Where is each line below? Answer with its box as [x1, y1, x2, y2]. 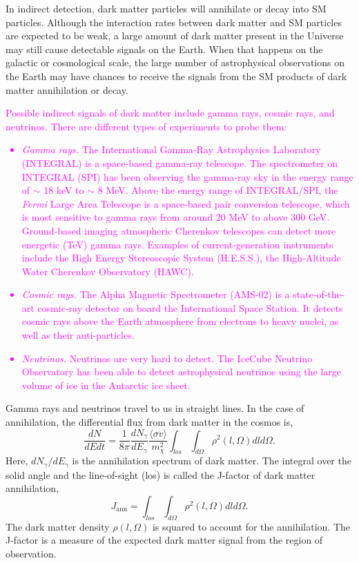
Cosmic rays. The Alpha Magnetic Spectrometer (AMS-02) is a [21, 287, 290, 302]
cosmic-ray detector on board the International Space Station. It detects [37, 300, 343, 315]
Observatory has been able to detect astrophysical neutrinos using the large [21, 364, 342, 379]
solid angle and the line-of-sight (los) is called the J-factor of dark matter [6, 467, 316, 482]
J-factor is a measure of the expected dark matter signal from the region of [6, 533, 323, 547]
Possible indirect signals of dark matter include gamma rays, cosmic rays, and [6, 106, 335, 120]
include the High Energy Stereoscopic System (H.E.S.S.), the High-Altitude [21, 250, 341, 265]
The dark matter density [6, 519, 110, 533]
